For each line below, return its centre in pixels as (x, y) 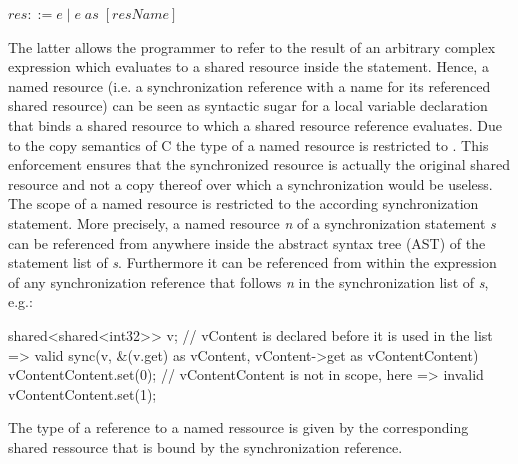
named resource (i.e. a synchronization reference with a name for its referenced (249, 85)
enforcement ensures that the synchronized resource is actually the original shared (259, 164)
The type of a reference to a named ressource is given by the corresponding (238, 427)
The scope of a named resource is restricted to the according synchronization (243, 203)
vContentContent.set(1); (82, 393)
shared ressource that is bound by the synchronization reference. (205, 446)
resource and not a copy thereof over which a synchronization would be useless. (250, 183)
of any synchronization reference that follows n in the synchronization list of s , (248, 281)
